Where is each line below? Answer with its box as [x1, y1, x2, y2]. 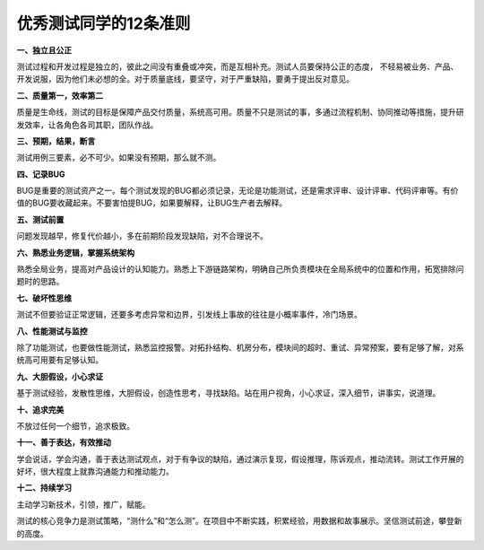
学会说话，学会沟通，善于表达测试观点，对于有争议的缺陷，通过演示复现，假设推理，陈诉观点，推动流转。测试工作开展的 [16, 453, 464, 464]
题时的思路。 [16, 276, 65, 287]
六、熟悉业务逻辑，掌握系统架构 [16, 247, 134, 258]
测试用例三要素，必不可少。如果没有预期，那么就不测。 [16, 153, 221, 163]
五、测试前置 [16, 214, 65, 224]
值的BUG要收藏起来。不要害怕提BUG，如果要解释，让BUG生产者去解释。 [16, 197, 288, 208]
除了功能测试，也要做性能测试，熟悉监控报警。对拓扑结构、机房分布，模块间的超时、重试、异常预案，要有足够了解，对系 [16, 342, 464, 353]
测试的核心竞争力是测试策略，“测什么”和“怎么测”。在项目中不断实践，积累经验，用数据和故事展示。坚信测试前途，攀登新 [16, 516, 462, 527]
